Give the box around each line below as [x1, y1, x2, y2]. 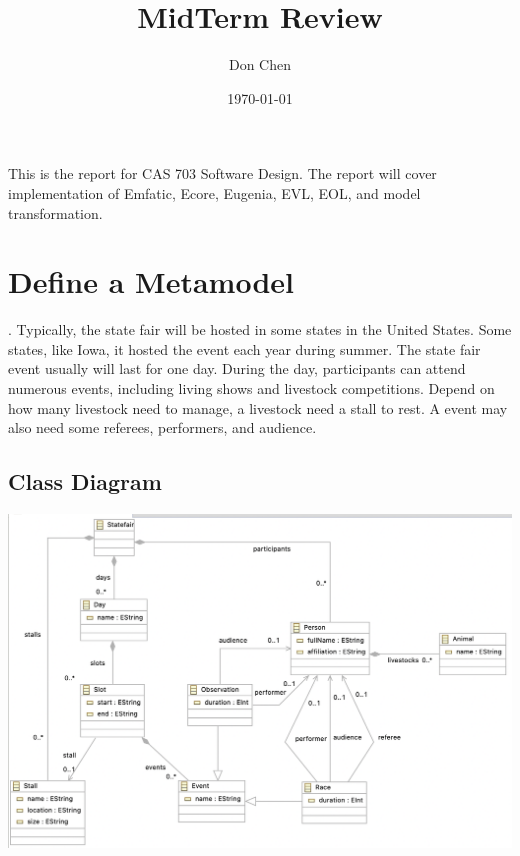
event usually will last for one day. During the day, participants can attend [8, 358, 466, 379]
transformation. [8, 202, 103, 223]
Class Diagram [8, 466, 162, 497]
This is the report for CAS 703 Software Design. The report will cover [8, 163, 437, 184]
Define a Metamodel [8, 261, 294, 302]
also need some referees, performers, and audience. [8, 417, 317, 438]
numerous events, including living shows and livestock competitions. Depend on [8, 378, 495, 398]
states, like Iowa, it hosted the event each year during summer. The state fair [8, 338, 481, 359]
